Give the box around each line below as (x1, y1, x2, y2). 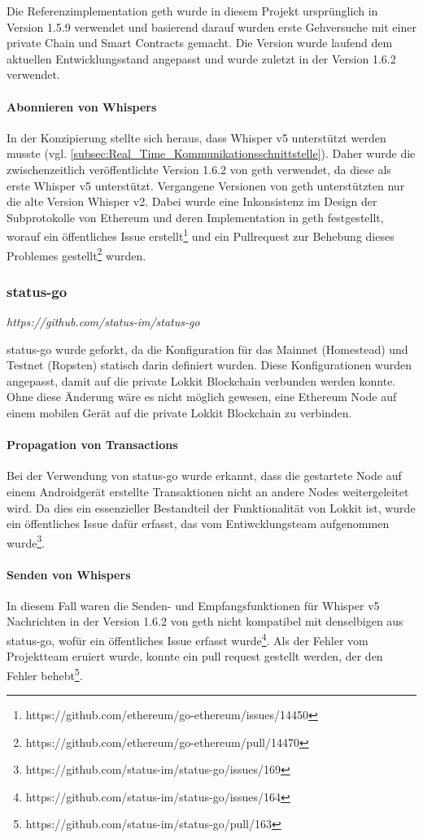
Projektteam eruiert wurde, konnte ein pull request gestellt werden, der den (7, 648, 383, 665)
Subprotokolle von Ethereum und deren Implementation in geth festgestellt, (7, 208, 384, 225)
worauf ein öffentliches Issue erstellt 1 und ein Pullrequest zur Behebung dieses (7, 225, 395, 244)
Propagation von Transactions (7, 436, 178, 453)
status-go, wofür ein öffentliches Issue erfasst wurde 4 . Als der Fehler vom (7, 630, 368, 648)
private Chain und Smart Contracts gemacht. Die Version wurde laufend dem (7, 34, 393, 51)
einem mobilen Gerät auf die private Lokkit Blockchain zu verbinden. (7, 404, 352, 421)
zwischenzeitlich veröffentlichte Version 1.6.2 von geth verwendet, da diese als (7, 160, 391, 177)
